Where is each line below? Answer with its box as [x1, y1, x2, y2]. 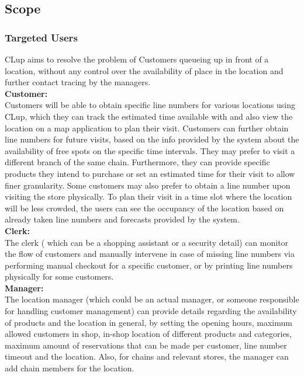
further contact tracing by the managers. [5, 76, 151, 88]
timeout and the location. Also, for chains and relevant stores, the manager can [5, 350, 289, 363]
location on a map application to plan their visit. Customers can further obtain [5, 121, 289, 134]
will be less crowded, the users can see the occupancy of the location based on [5, 201, 284, 214]
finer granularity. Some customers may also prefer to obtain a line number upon [5, 179, 291, 191]
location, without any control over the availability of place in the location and [5, 64, 284, 76]
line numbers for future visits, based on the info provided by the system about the [5, 133, 299, 145]
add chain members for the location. [5, 362, 134, 374]
